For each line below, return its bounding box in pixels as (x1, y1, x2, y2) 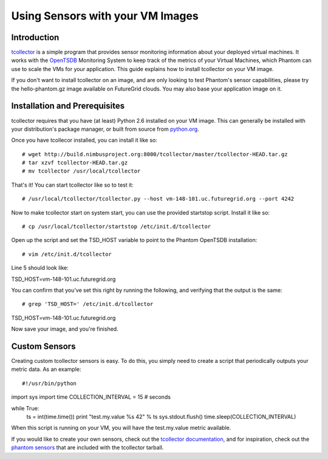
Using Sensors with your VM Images (11, 9, 199, 22)
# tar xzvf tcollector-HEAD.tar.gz (22, 159, 128, 167)
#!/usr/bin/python (22, 380, 77, 387)
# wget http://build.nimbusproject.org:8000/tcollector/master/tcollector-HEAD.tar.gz (22, 151, 288, 157)
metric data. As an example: (11, 365, 81, 373)
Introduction (11, 32, 60, 43)
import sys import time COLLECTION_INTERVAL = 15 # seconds (11, 393, 171, 401)
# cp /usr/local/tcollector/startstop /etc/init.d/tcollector (22, 223, 211, 230)
